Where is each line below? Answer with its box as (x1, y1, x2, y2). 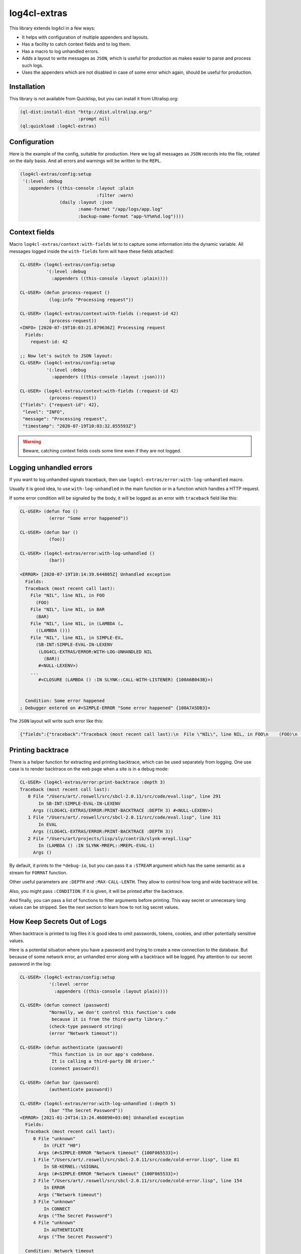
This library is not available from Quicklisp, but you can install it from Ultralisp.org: (9, 95, 179, 101)
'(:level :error (49, 981, 89, 987)
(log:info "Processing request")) (49, 296, 134, 302)
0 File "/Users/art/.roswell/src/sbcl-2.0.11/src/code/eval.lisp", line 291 (28, 794, 221, 800)
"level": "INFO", (23, 409, 65, 415)
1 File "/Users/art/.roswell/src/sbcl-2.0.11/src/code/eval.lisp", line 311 (28, 815, 221, 820)
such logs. (22, 62, 44, 68)
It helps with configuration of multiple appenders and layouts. (22, 34, 149, 40)
